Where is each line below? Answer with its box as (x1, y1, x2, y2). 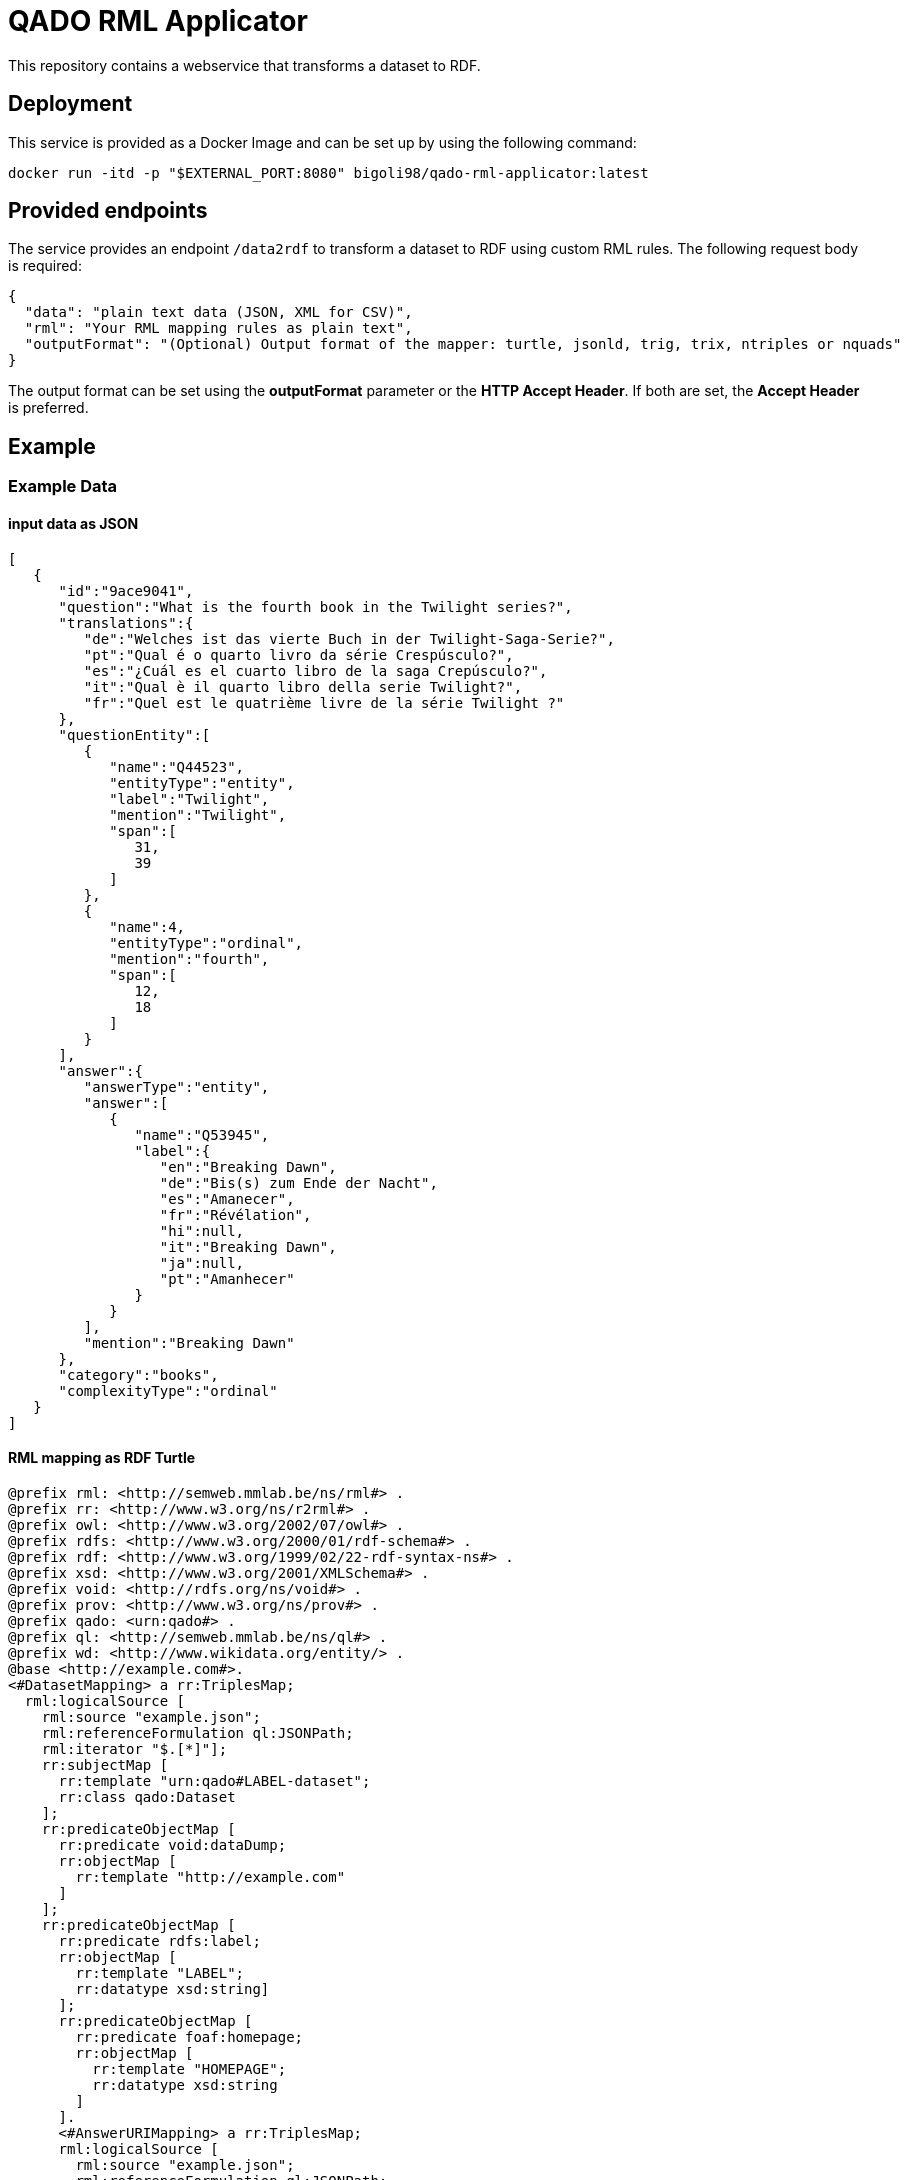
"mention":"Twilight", (109, 806, 287, 823)
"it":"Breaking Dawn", (159, 1238, 337, 1255)
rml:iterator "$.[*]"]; (41, 1740, 228, 1757)
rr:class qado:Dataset (58, 1788, 236, 1805)
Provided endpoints (8, 198, 208, 224)
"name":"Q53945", (134, 1126, 270, 1143)
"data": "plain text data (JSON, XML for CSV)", (24, 304, 413, 321)
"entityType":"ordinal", (109, 934, 304, 951)
